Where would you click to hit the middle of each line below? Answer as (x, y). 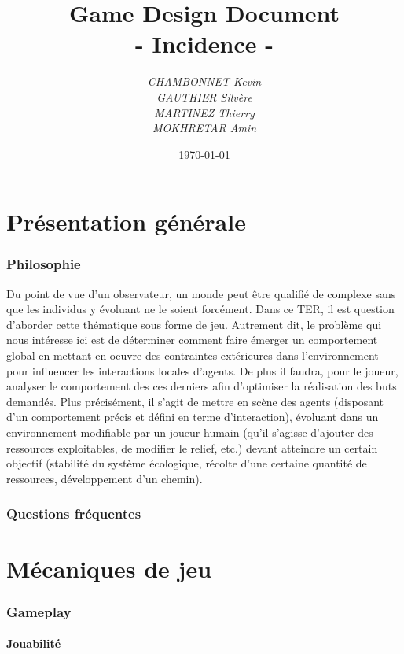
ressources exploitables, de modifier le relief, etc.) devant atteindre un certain (192, 447)
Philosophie (44, 264)
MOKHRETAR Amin (204, 128)
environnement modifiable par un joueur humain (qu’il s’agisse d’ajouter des (190, 432)
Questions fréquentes (74, 514)
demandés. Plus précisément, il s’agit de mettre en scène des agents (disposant (195, 401)
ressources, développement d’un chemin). (105, 478)
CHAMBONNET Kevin (204, 81)
